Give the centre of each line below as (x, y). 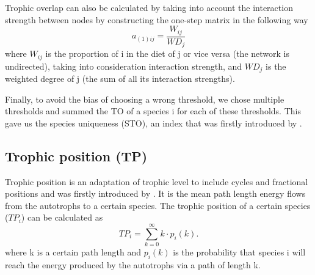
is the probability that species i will (239, 252)
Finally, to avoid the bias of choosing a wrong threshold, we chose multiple (145, 99)
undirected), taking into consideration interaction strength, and (124, 66)
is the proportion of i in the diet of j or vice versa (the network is (168, 53)
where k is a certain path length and (73, 252)
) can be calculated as (62, 217)
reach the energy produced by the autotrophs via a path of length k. (133, 264)
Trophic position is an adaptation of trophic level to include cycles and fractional (157, 181)
